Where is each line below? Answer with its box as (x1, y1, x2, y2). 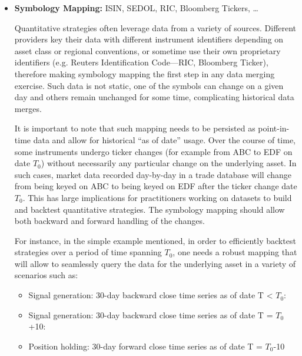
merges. (14, 102, 42, 114)
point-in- (258, 122, 290, 134)
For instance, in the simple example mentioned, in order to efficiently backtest (14, 234, 296, 246)
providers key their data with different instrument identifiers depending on (14, 33, 284, 45)
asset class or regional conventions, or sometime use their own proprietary (14, 44, 281, 57)
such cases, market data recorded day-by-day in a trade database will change (14, 168, 291, 180)
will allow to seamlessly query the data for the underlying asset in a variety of (14, 257, 296, 269)
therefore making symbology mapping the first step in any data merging (14, 67, 275, 80)
